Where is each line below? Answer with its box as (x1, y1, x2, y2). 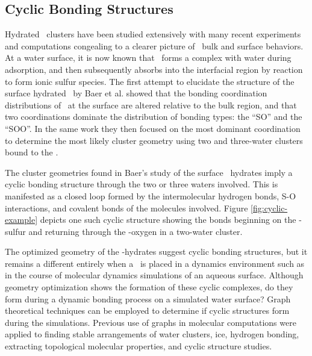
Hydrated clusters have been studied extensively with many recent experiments (5, 28, 301, 40)
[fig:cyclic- (251, 201, 288, 214)
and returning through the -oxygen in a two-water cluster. (28, 225, 243, 237)
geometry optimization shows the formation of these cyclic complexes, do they (5, 281, 293, 293)
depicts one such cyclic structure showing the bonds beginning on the (40, 213, 296, 226)
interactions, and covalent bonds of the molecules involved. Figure (5, 201, 248, 214)
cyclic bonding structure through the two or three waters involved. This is (5, 178, 278, 190)
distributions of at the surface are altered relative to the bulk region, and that (5, 98, 297, 111)
